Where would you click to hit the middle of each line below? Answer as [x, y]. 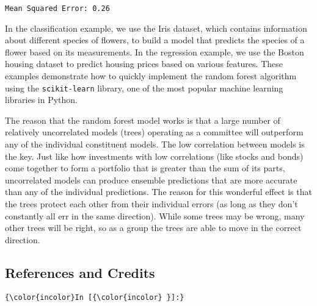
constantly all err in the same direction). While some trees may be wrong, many [155, 215]
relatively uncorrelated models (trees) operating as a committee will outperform [154, 132]
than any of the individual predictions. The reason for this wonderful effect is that [158, 192]
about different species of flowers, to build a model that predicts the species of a [155, 40]
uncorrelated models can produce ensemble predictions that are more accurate [151, 180]
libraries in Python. [41, 100]
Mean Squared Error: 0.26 [57, 9]
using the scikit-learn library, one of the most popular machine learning [144, 87]
